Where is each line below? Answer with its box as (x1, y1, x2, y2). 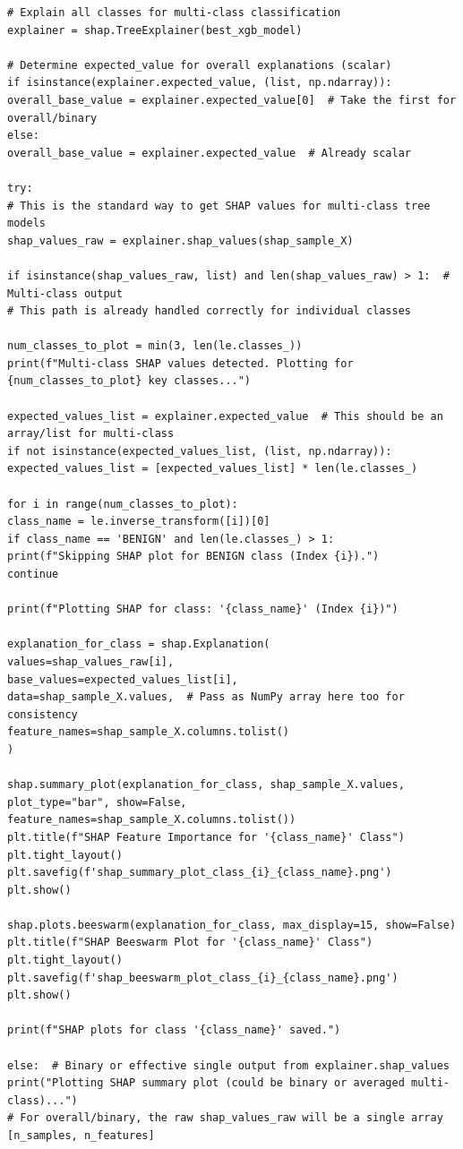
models (7, 217, 46, 230)
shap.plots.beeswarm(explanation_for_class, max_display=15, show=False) (7, 918, 457, 931)
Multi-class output (7, 287, 123, 300)
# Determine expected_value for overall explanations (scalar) (7, 58, 392, 72)
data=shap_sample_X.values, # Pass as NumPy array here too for (7, 690, 405, 704)
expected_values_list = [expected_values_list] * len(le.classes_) (7, 462, 418, 476)
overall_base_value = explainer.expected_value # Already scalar (7, 146, 412, 159)
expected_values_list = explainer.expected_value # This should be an (7, 409, 443, 423)
